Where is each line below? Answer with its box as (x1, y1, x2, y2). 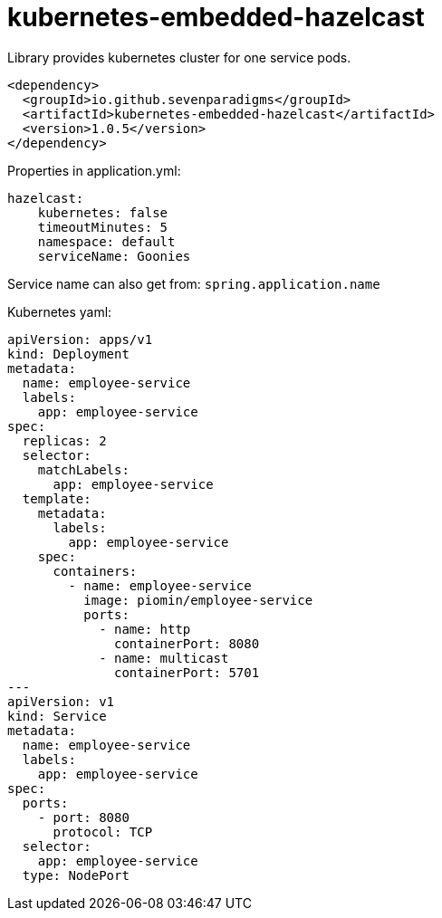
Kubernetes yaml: (7, 303, 112, 320)
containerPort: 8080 (114, 636, 260, 651)
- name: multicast (99, 650, 229, 665)
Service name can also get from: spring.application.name (7, 275, 380, 292)
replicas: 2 (22, 433, 107, 448)
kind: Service (7, 708, 107, 723)
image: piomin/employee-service (83, 592, 313, 607)
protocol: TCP (53, 824, 153, 839)
